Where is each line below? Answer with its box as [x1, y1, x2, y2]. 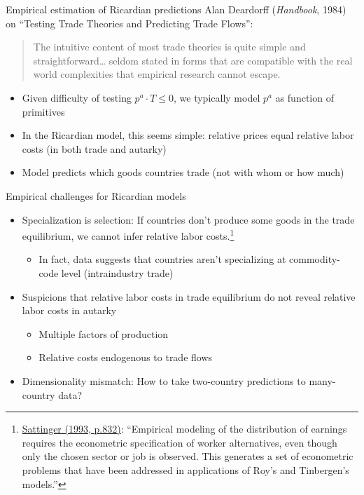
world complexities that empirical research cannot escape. [33, 67, 281, 81]
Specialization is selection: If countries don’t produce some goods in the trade [22, 212, 355, 226]
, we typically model [174, 90, 260, 104]
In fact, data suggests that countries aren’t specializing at [38, 252, 286, 266]
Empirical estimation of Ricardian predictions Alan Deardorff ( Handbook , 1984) [6, 2, 346, 16]
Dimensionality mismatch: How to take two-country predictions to [22, 373, 306, 388]
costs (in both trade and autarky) [22, 141, 167, 156]
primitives [22, 104, 65, 118]
